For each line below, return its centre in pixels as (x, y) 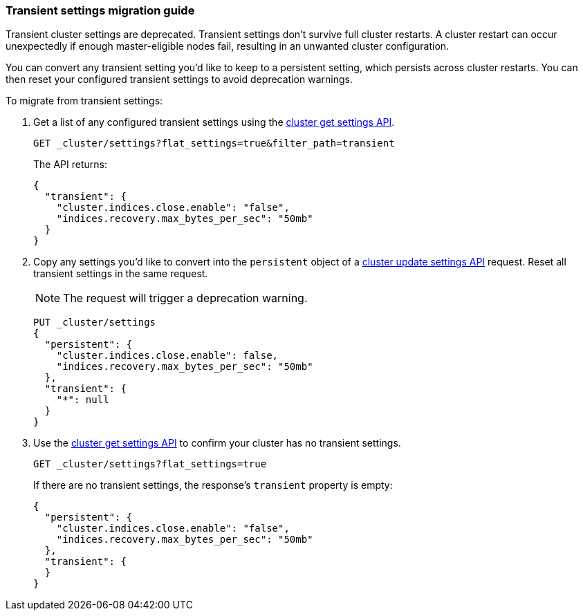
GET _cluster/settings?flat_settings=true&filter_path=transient (214, 143)
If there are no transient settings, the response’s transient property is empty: (213, 485)
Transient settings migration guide (100, 10)
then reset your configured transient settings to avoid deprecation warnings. (179, 80)
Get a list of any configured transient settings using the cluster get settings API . (214, 122)
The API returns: (70, 165)
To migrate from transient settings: (84, 101)
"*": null (83, 400)
